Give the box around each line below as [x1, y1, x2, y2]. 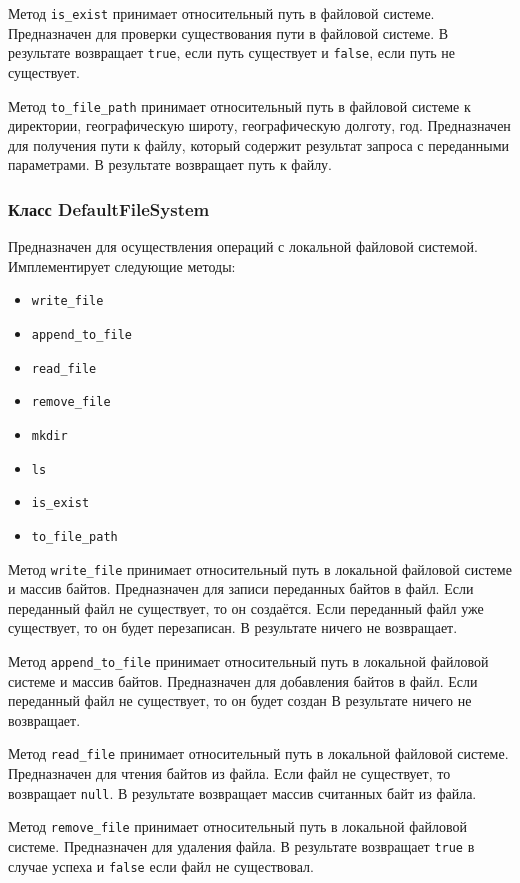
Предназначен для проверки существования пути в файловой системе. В [8, 22, 449, 43]
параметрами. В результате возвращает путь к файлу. [8, 154, 333, 175]
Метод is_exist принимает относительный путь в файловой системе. [8, 3, 435, 23]
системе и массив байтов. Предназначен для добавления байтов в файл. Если [8, 670, 478, 691]
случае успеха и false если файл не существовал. [8, 855, 314, 876]
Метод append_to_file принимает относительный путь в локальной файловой [8, 651, 489, 672]
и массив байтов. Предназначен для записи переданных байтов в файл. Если [8, 578, 474, 599]
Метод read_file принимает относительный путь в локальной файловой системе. [8, 743, 509, 764]
